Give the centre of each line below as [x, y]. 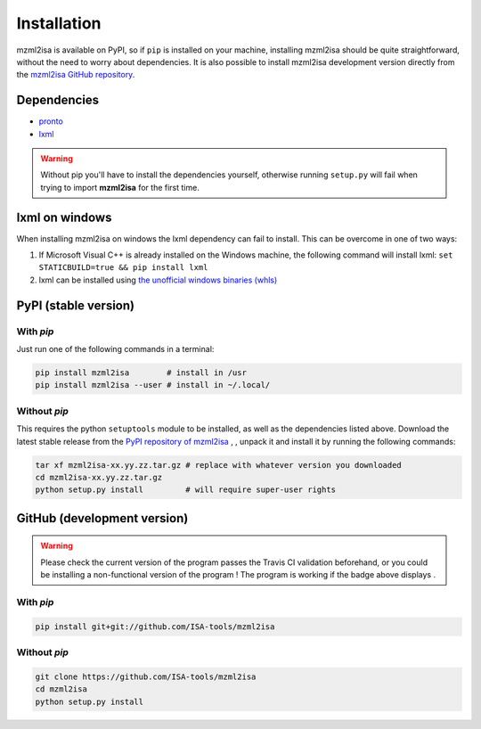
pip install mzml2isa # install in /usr [141, 373]
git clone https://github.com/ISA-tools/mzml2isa [146, 676]
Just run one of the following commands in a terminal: [115, 349]
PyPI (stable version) [76, 305]
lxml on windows [64, 217]
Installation [59, 23]
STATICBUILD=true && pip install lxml [123, 268]
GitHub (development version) [102, 518]
